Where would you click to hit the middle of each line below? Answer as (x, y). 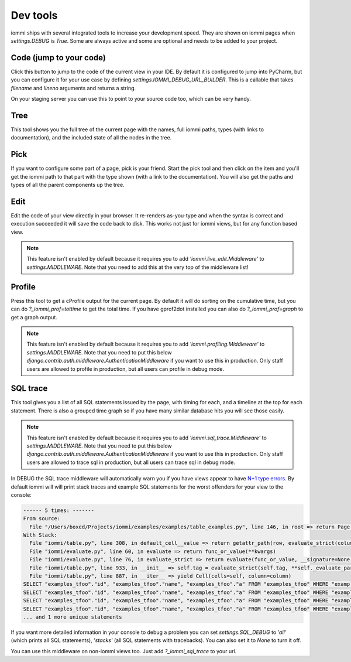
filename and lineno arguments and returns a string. (73, 88)
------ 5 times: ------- (59, 510)
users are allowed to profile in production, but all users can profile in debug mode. (125, 368)
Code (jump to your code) (58, 58)
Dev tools (34, 15)
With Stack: (40, 535)
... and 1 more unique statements (73, 617)
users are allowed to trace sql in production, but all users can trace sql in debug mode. (131, 462)
